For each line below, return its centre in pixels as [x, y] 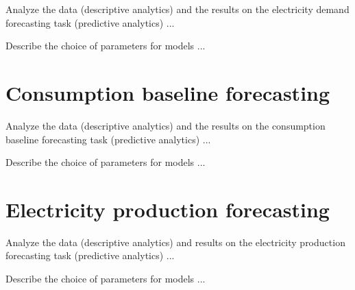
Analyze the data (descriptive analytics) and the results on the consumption [166, 125]
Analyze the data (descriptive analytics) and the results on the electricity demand [177, 9]
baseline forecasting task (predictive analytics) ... [108, 139]
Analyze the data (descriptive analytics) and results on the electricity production [175, 242]
